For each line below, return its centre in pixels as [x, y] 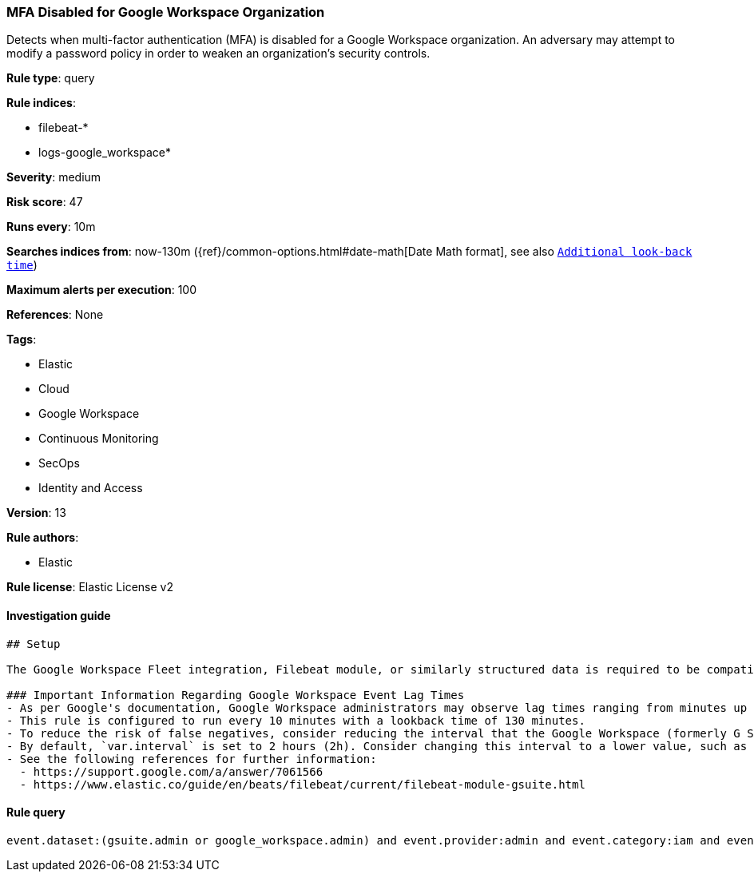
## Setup [34, 644]
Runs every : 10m [51, 227]
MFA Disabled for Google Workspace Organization [166, 12]
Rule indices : [41, 103]
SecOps [59, 463]
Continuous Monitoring [99, 439]
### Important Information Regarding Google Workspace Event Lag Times [236, 695]
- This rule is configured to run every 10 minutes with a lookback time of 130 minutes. [296, 720]
